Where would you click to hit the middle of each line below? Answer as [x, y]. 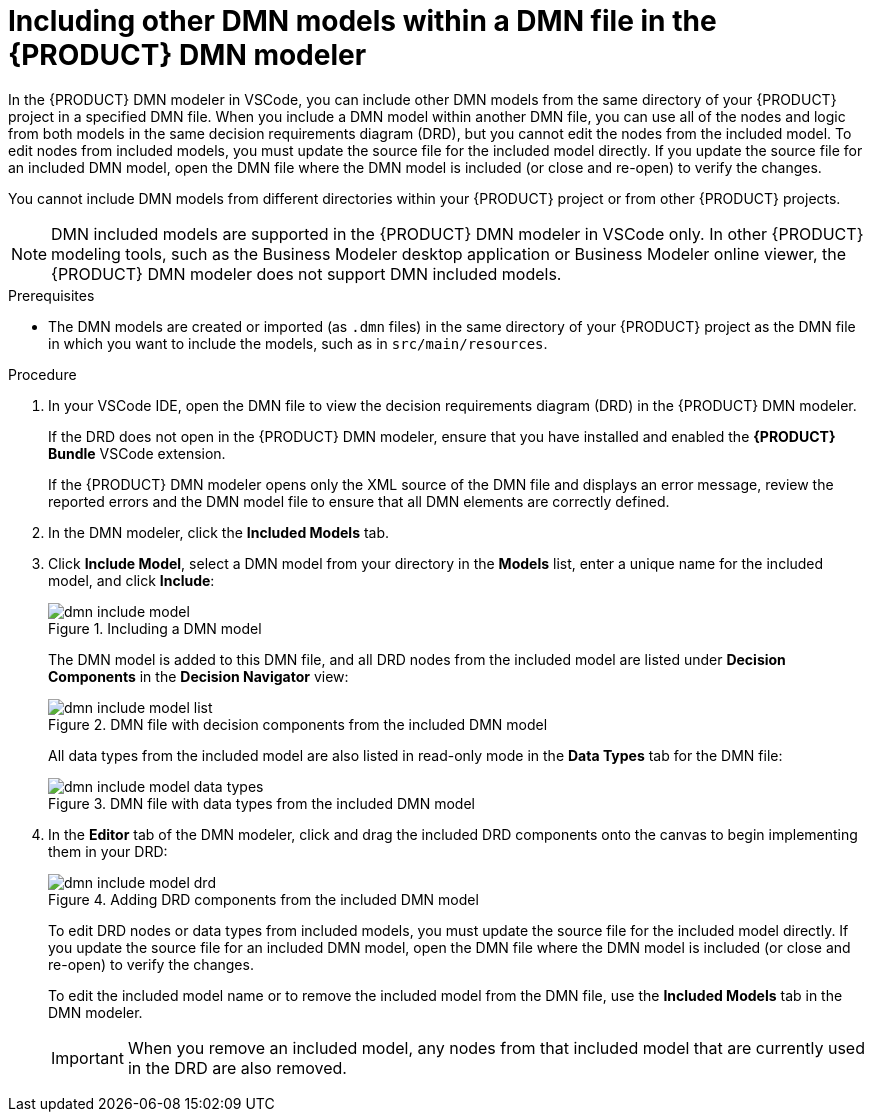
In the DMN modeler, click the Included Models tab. [219, 532]
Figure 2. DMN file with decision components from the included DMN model [298, 724]
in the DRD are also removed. [237, 1067]
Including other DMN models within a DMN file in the [362, 21]
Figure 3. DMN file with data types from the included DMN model [261, 803]
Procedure [42, 374]
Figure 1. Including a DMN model [155, 628]
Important [87, 1057]
